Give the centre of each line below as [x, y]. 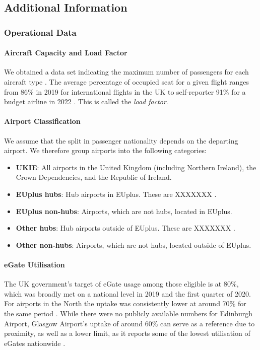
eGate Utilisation [35, 264]
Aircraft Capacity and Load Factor [66, 53]
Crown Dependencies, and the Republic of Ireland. [94, 177]
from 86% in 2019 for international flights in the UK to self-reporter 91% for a [125, 91]
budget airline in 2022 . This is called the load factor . [86, 101]
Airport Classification [42, 121]
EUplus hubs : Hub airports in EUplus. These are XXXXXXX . [116, 194]
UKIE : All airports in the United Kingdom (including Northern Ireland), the [136, 167]
